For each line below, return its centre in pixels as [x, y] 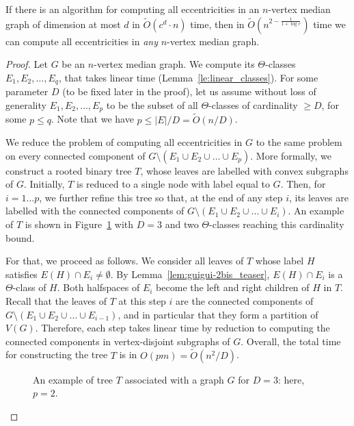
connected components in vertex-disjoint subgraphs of [118, 341]
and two [182, 224]
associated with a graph [174, 379]
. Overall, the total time [291, 341]
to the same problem [299, 142]
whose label [280, 261]
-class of [29, 287]
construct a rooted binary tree [69, 170]
